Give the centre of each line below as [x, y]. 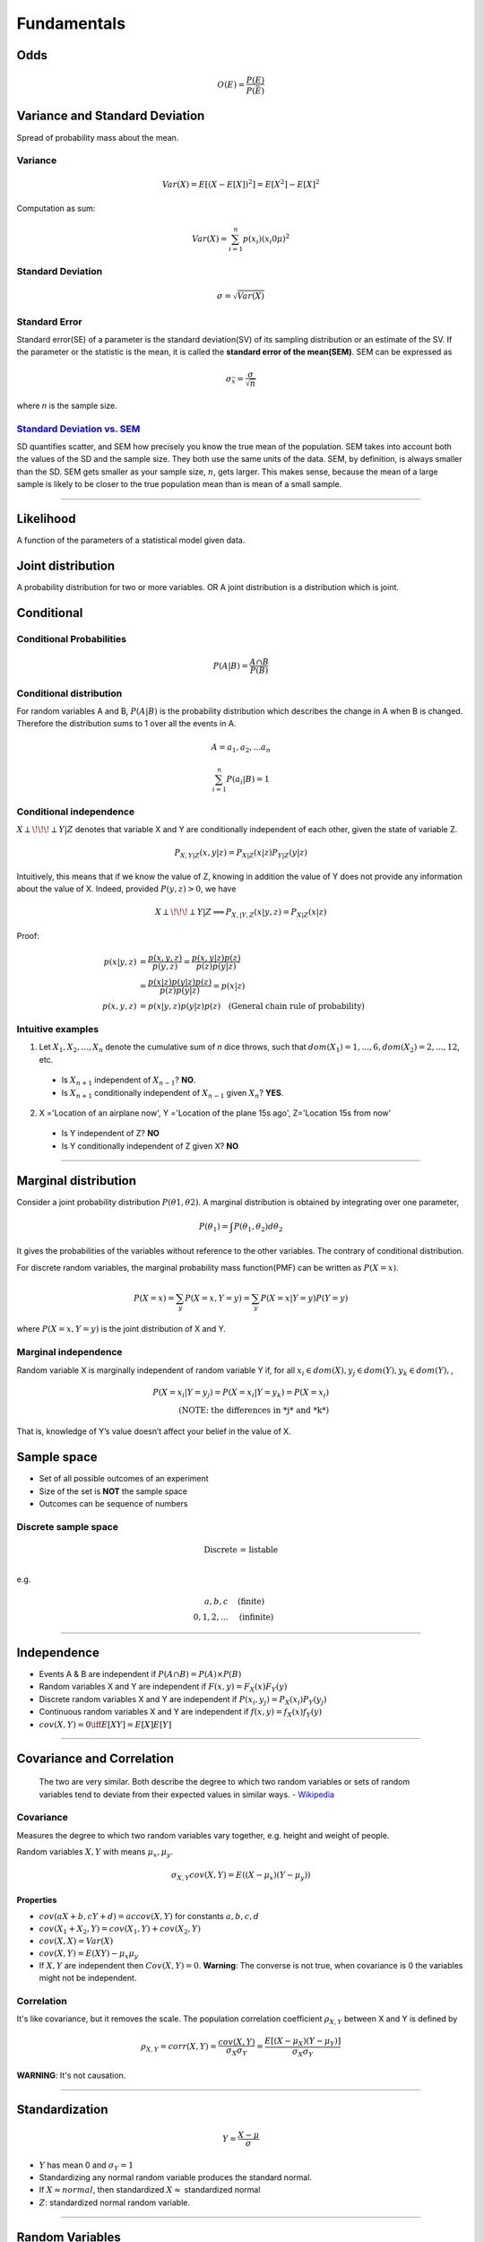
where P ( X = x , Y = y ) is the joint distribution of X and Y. [121, 1329]
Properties [37, 1899]
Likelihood [46, 519]
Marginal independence [69, 1352]
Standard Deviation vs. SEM [78, 429]
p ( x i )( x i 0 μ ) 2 [266, 239]
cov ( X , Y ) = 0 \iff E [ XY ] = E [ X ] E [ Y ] [105, 1725]
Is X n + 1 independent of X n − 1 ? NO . [129, 1081]
